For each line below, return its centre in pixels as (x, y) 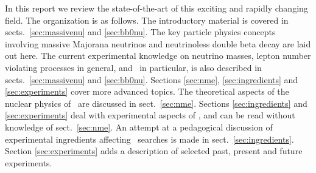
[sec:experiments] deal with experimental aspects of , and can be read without (150, 115)
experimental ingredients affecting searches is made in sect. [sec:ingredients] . (149, 139)
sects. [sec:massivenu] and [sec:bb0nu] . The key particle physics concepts (140, 32)
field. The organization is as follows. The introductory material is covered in (147, 20)
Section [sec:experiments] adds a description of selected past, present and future (154, 151)
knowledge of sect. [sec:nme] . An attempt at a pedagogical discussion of (139, 127)
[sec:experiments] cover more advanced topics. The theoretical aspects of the (147, 91)
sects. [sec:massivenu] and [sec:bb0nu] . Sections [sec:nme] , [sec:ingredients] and (152, 79)
